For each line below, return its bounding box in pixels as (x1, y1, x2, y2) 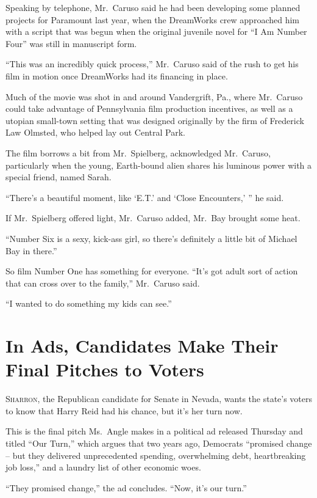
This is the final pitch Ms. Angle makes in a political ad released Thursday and (5, 425, 303, 438)
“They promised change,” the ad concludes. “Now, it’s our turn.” (5, 481, 247, 494)
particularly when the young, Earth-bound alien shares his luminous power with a (5, 158, 312, 171)
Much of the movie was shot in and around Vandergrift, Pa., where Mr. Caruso (5, 90, 303, 103)
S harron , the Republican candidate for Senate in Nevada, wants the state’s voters (5, 392, 313, 405)
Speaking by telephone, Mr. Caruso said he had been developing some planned (5, 1, 301, 13)
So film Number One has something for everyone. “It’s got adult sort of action (5, 265, 298, 277)
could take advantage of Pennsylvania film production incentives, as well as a (5, 102, 293, 115)
